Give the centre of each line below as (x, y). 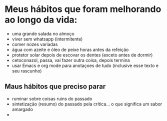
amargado (22, 109)
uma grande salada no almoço (43, 33)
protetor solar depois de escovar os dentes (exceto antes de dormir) (82, 55)
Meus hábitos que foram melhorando (83, 9)
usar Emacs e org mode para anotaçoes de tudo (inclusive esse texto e (85, 65)
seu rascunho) (27, 70)
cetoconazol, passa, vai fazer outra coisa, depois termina (71, 60)
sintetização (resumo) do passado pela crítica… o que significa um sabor (87, 104)
